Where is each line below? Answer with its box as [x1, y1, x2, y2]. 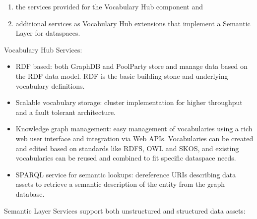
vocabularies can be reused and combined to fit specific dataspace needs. [15, 153, 236, 163]
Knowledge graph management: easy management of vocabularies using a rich [15, 123, 253, 134]
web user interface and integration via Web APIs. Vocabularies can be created [15, 133, 254, 143]
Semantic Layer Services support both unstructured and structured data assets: [4, 205, 246, 216]
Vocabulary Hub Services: [4, 44, 82, 55]
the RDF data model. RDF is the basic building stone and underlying [15, 70, 228, 81]
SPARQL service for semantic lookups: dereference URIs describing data [15, 169, 236, 179]
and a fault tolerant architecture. [15, 107, 116, 117]
